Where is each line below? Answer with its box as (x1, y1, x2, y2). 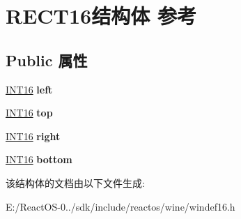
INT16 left (6, 82, 53, 96)
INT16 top (6, 105, 53, 120)
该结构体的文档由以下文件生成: (6, 175, 145, 190)
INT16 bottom (6, 152, 72, 167)
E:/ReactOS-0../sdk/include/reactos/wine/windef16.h (6, 199, 235, 213)
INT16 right (6, 128, 61, 143)
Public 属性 (6, 49, 88, 70)
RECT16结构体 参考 (6, 1, 196, 30)
